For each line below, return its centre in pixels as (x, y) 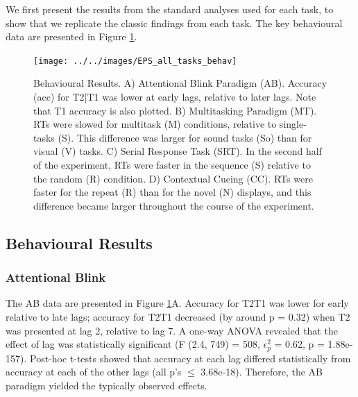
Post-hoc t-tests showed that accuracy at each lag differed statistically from (190, 358)
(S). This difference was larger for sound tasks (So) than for (185, 137)
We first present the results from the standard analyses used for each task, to (170, 9)
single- (293, 124)
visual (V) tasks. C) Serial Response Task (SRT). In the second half (178, 151)
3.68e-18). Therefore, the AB (262, 372)
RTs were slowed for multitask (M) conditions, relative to (155, 124)
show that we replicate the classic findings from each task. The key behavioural (174, 23)
